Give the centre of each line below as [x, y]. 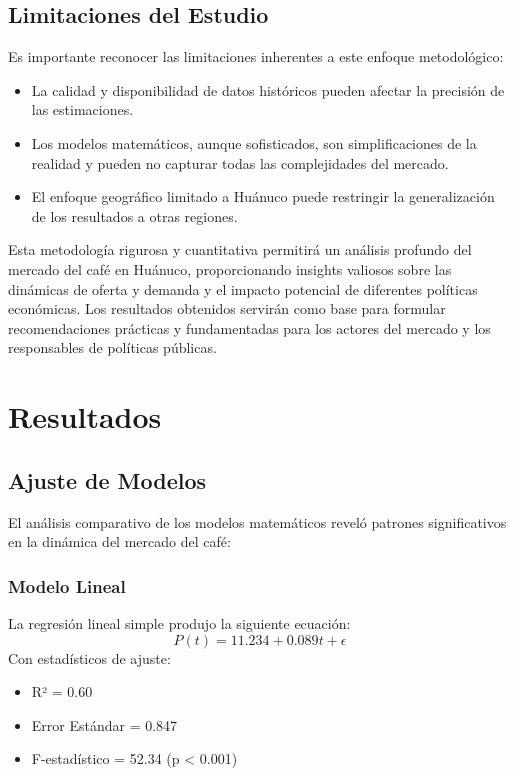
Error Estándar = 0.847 [104, 724]
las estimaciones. [82, 109]
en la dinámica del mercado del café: [119, 541]
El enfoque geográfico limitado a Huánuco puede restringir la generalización [263, 196]
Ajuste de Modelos [107, 479]
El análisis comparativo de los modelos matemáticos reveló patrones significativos [257, 521]
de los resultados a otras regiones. [134, 215]
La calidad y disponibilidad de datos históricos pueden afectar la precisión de [268, 89]
